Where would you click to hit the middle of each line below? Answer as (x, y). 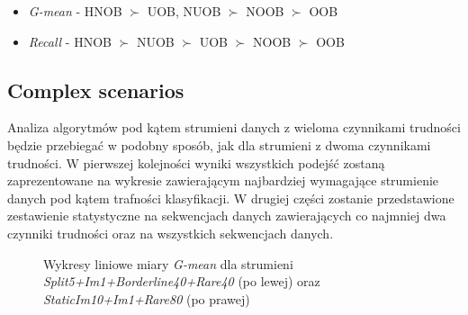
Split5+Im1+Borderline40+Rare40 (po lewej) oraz (182, 281)
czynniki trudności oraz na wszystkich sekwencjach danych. (171, 233)
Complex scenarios (96, 90)
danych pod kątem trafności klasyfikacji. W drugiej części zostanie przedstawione (231, 198)
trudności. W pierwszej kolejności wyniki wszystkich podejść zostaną (196, 162)
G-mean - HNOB (75, 11)
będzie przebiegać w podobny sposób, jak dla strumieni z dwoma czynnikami (219, 144)
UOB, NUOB (184, 11)
